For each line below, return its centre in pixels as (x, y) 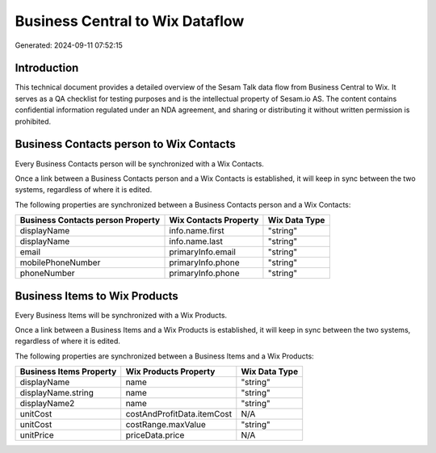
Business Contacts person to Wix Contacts (125, 144)
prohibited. (33, 121)
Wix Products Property (170, 371)
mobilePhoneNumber (60, 262)
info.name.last (196, 241)
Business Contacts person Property (90, 220)
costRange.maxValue (166, 425)
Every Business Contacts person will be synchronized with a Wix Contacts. (139, 164)
